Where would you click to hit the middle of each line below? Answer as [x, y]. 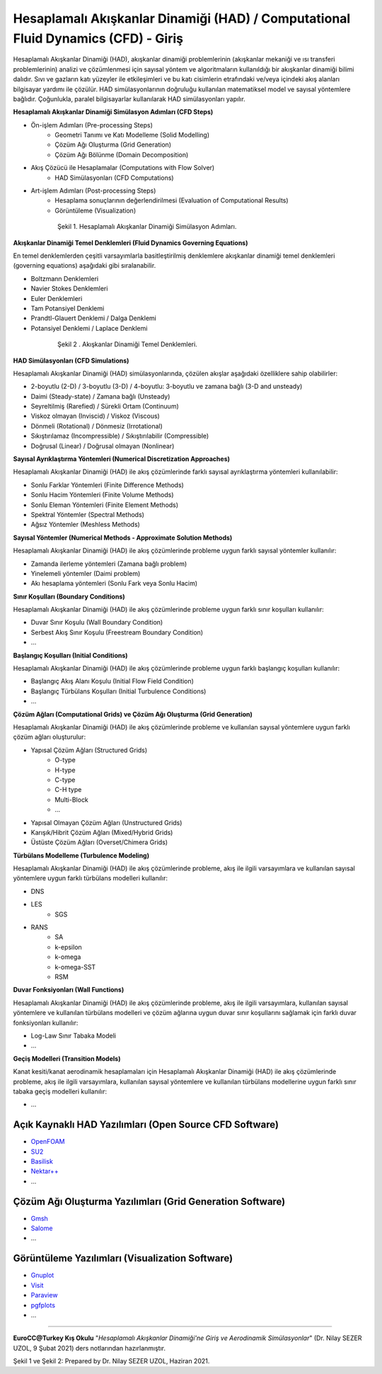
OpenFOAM [48, 1142]
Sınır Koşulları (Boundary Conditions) [69, 596]
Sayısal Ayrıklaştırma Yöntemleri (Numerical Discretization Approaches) [121, 459]
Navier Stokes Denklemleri [69, 289]
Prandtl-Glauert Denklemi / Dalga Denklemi [94, 318]
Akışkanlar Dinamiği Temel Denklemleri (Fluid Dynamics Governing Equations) [131, 243]
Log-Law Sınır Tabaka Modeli [74, 1035]
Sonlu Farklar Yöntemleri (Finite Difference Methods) [107, 484]
